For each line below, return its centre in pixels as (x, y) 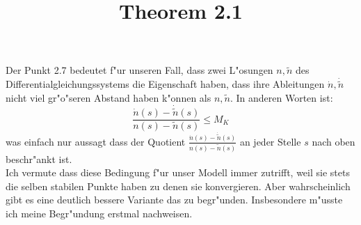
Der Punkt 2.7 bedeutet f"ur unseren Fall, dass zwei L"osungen (139, 70)
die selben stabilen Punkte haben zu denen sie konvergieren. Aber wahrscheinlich (178, 186)
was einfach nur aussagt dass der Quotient (96, 141)
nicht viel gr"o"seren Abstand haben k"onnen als (109, 98)
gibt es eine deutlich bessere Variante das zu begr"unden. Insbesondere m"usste (174, 200)
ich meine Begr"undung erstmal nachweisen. (99, 213)
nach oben (334, 141)
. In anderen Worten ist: (281, 98)
